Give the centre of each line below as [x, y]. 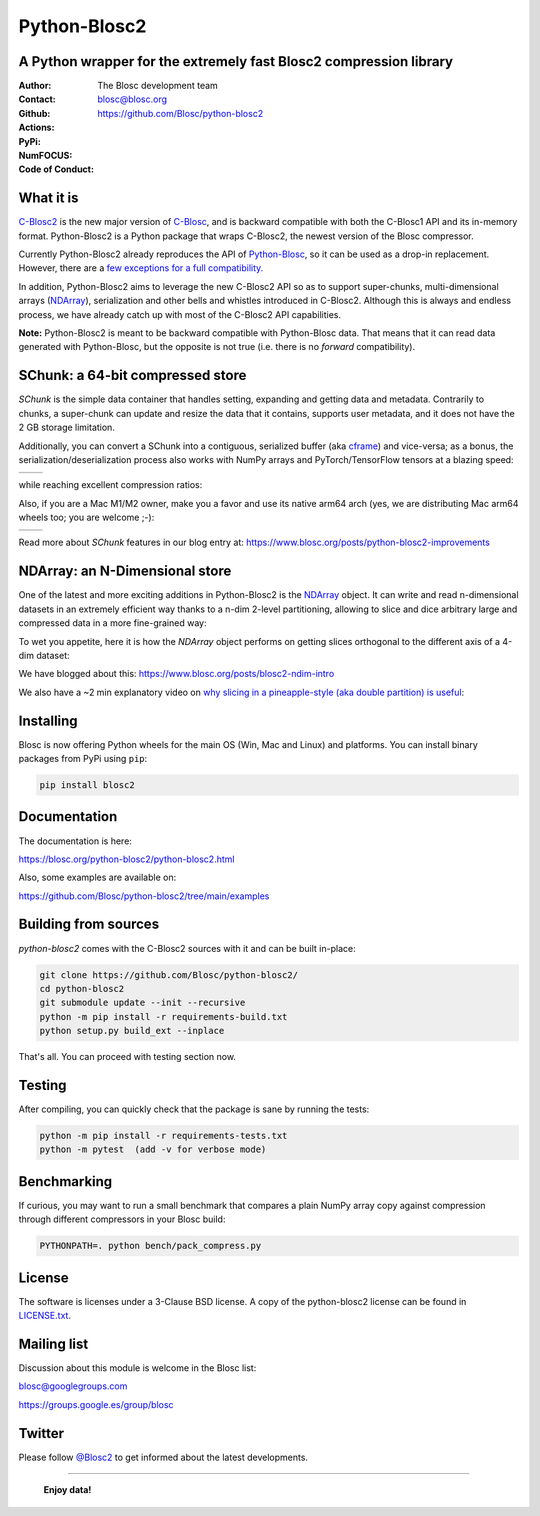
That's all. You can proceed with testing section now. [127, 1057]
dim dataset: [44, 655]
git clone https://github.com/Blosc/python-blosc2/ [169, 974]
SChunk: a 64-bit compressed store [132, 375]
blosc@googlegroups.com [73, 1386]
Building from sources [89, 924]
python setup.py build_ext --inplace [132, 1031]
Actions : [36, 127]
